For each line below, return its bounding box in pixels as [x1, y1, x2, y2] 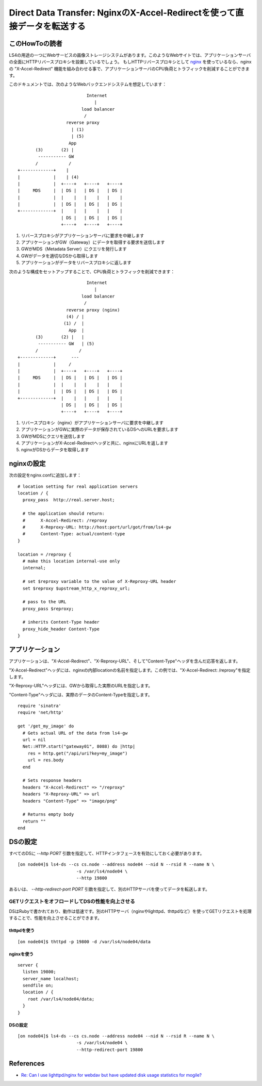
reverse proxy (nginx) [66, 307, 120, 313]
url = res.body [27, 757, 64, 763]
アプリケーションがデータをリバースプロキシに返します [21, 260, 132, 265]
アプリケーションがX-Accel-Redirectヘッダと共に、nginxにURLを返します [21, 440, 168, 446]
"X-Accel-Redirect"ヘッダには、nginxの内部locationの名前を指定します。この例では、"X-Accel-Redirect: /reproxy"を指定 [9, 667, 251, 673]
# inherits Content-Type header [22, 619, 99, 625]
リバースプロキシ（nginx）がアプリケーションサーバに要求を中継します [21, 420, 164, 426]
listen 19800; [22, 969, 56, 975]
